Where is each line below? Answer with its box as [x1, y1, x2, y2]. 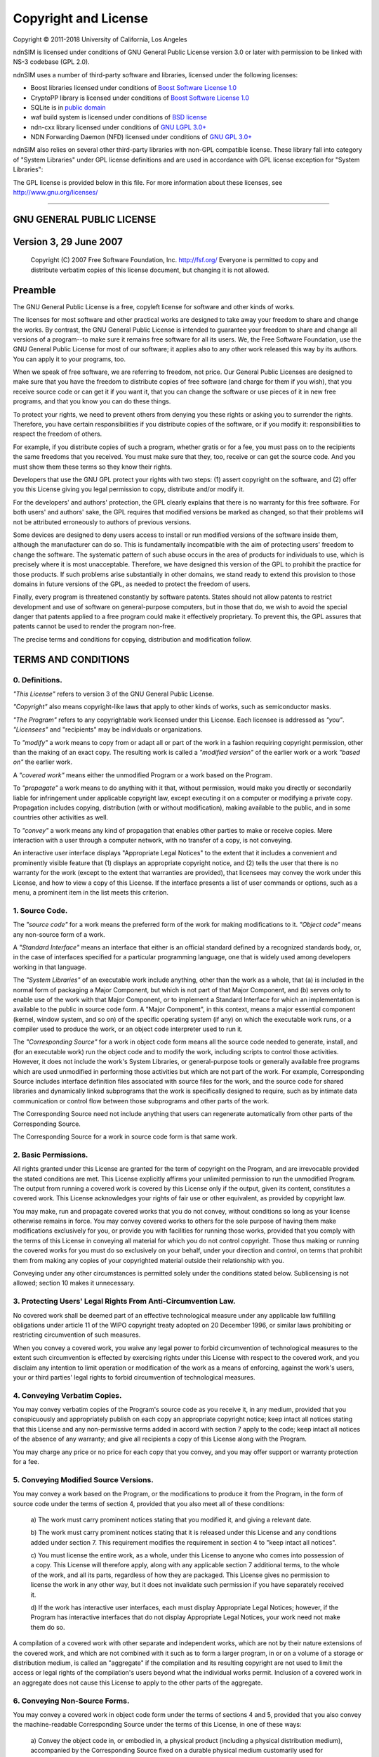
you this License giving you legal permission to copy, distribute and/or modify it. [13, 485, 245, 493]
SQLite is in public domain [30, 103, 106, 112]
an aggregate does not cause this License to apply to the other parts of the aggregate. [13, 1678, 263, 1687]
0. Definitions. [13, 675, 62, 685]
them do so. [30, 1623, 65, 1631]
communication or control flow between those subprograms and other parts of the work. [13, 1096, 270, 1105]
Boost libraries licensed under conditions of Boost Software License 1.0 [30, 84, 237, 92]
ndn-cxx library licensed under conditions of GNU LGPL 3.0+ [30, 123, 207, 131]
